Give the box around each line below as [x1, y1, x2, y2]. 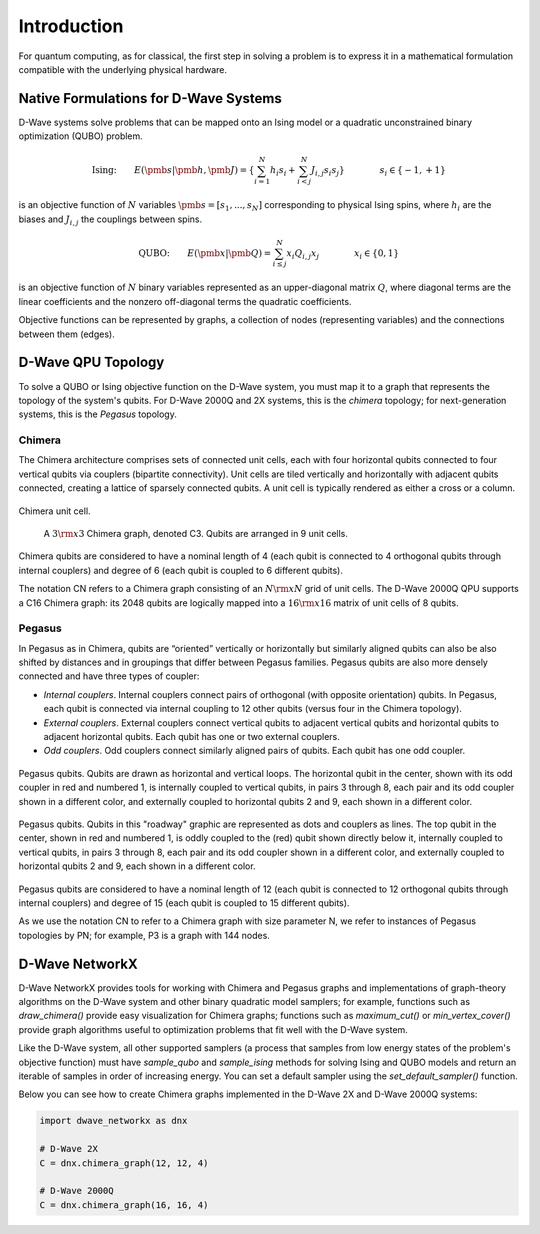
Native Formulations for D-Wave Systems [18, 90, 282, 107]
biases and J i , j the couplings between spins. [18, 213, 203, 227]
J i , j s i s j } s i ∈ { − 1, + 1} [310, 165, 447, 179]
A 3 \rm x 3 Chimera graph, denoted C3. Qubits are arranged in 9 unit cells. [43, 528, 349, 539]
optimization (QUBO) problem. [18, 130, 144, 142]
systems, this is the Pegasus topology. [18, 408, 177, 420]
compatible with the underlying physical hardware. [18, 63, 228, 75]
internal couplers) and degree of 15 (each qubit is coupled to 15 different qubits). [18, 896, 350, 909]
